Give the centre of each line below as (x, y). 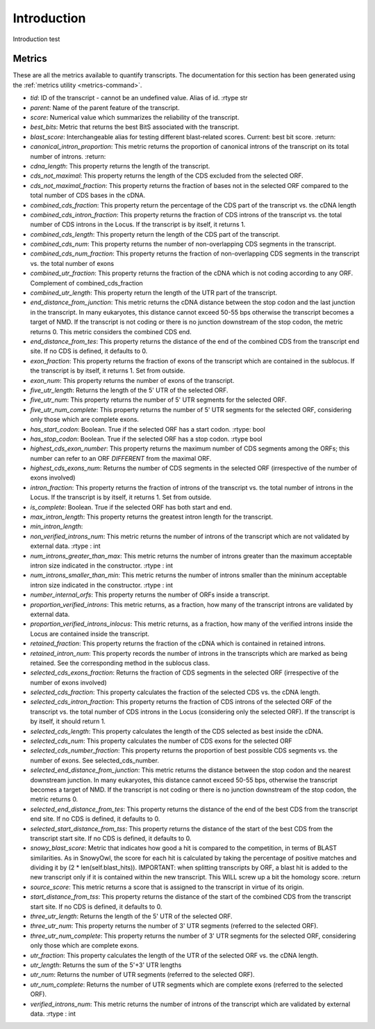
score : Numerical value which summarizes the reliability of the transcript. (135, 118)
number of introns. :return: (68, 156)
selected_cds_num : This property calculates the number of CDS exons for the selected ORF (161, 741)
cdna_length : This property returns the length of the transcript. (120, 166)
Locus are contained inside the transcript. (90, 634)
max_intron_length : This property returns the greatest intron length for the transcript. (152, 517)
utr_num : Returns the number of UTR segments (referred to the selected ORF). (142, 975)
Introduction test (36, 39)
